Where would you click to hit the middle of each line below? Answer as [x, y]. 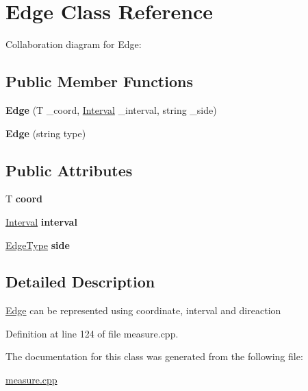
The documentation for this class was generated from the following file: [154, 356]
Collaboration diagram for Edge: [74, 44]
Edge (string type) [46, 133]
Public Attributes [69, 170]
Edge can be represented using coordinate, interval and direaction [143, 310]
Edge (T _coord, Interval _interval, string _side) [111, 109]
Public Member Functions [99, 81]
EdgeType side [38, 245]
